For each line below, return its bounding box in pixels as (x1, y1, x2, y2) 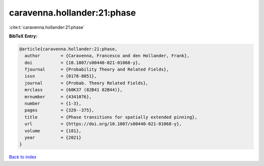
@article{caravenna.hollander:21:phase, (19, 46, 117, 52)
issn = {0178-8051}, (24, 74, 97, 79)
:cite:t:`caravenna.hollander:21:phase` (9, 24, 85, 30)
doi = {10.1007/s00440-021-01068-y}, (24, 60, 141, 65)
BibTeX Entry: (9, 33, 38, 39)
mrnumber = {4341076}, (24, 94, 92, 99)
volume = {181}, (24, 128, 82, 133)
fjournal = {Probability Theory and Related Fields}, (24, 67, 169, 73)
